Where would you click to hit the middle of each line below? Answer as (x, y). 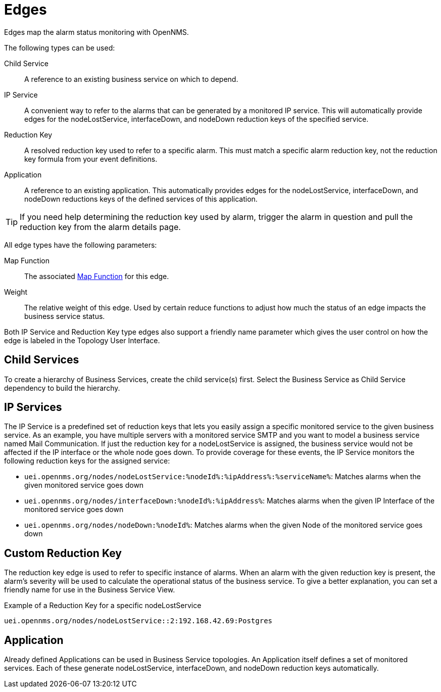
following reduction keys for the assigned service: (87, 461)
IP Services (33, 407)
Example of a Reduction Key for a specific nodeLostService (103, 606)
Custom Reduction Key (63, 553)
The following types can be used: (60, 48)
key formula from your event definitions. (91, 159)
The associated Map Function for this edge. (97, 276)
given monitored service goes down (84, 485)
